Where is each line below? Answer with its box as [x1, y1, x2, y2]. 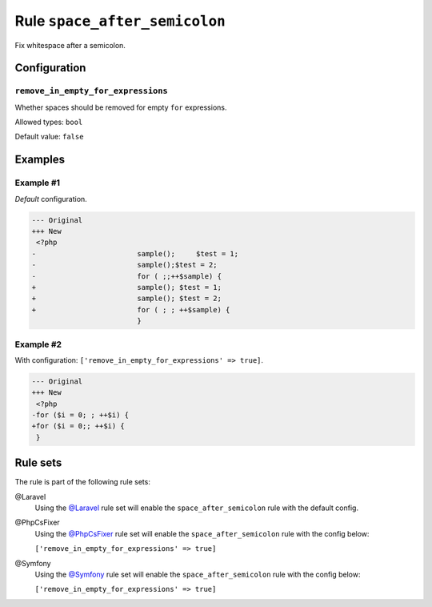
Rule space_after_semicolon [14, 12, 226, 30]
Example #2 [14, 339, 62, 350]
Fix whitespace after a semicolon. [14, 40, 126, 50]
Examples [14, 153, 66, 167]
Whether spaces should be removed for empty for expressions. [14, 103, 227, 112]
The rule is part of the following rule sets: [14, 477, 151, 487]
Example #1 [14, 177, 60, 188]
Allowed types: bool [14, 117, 83, 127]
